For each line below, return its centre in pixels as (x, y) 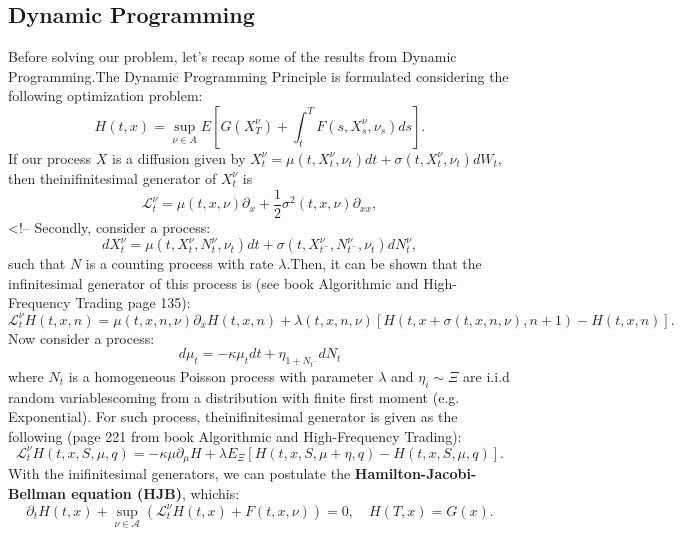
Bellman (37, 492)
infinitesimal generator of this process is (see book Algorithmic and (213, 282)
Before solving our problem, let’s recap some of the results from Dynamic (232, 56)
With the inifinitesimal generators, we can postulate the (179, 473)
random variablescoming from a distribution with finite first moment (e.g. (234, 396)
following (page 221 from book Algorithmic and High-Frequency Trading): (235, 435)
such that (37, 263)
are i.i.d (486, 375)
